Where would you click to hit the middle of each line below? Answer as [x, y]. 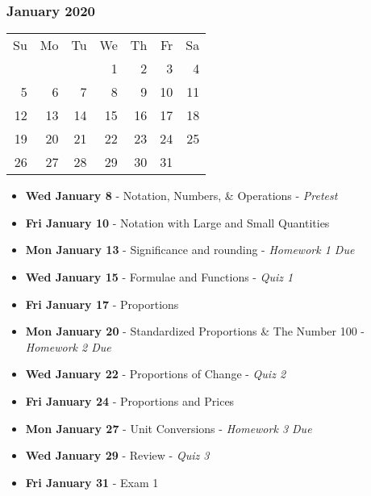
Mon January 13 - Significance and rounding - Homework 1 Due [190, 250]
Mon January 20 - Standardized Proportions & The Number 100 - [195, 331]
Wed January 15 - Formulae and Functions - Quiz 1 [159, 277]
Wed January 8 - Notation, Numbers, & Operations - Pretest [181, 196]
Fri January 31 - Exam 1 [92, 482]
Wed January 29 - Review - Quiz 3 [117, 455]
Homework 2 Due [68, 346]
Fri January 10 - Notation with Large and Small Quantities [177, 222]
